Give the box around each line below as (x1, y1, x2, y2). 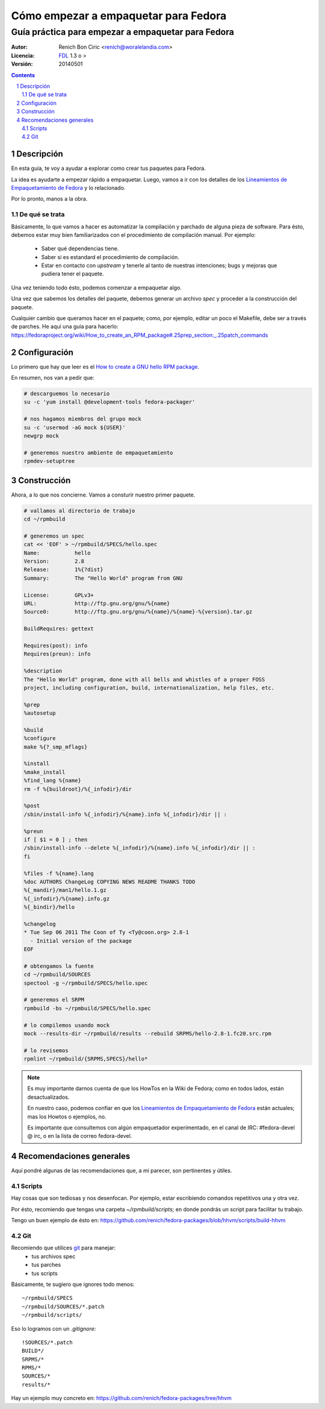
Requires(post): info (23, 642, 88, 649)
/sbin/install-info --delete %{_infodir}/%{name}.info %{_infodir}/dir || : (23, 844, 256, 852)
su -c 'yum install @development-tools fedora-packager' (23, 398, 196, 406)
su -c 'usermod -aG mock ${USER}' (23, 424, 126, 431)
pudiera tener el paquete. (41, 270, 105, 277)
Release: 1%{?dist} (23, 566, 104, 573)
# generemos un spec (23, 532, 84, 539)
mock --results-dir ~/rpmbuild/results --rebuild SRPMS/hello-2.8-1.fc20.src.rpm (23, 1030, 272, 1037)
